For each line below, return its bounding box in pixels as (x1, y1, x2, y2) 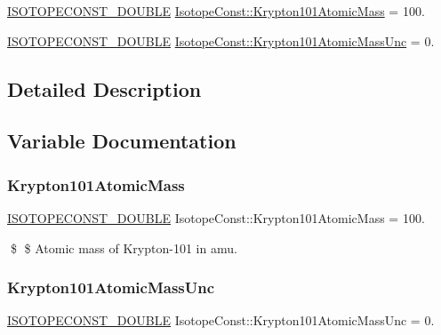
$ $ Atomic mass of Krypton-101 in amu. (10, 238, 237, 257)
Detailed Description (7, 75, 202, 102)
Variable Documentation (7, 127, 237, 155)
